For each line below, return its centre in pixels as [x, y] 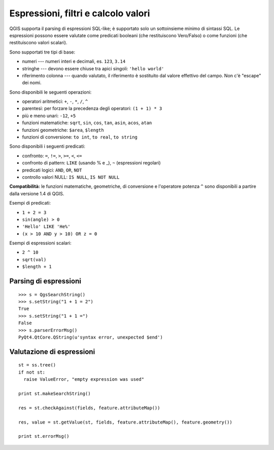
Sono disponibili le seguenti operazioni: [50, 92]
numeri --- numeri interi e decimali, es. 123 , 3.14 [74, 62]
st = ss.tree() [37, 365]
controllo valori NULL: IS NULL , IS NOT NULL [71, 177]
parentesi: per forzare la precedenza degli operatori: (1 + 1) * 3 [92, 108]
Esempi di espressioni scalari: [40, 243]
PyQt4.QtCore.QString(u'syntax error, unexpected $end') [91, 337]
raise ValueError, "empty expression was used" [84, 379]
